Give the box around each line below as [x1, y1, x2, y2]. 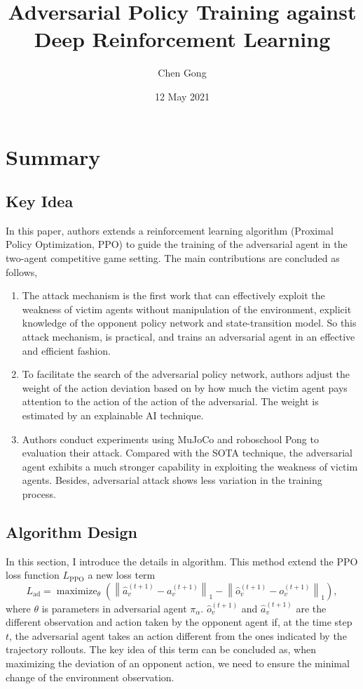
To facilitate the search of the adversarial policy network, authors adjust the [22, 367, 350, 381]
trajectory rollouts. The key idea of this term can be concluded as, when [6, 642, 316, 657]
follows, [6, 264, 38, 279]
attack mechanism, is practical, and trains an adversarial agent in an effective [22, 329, 355, 344]
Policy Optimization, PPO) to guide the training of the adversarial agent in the [6, 237, 348, 251]
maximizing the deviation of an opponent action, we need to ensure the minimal [6, 656, 350, 670]
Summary [6, 142, 101, 171]
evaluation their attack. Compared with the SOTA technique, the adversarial [22, 445, 352, 460]
